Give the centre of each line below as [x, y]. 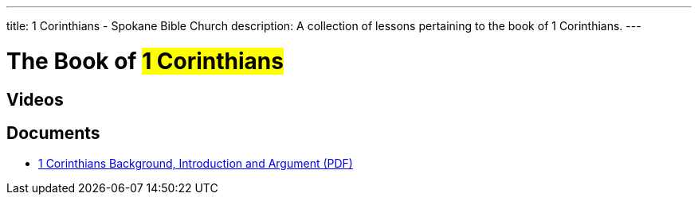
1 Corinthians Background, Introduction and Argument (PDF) [196, 164]
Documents [53, 133]
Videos [35, 99]
